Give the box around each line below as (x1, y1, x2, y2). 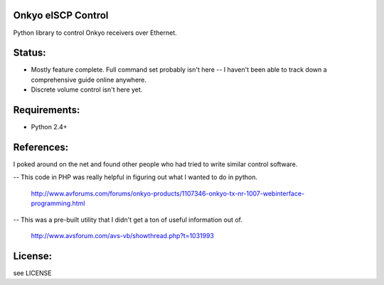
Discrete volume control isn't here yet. (31, 85, 143, 94)
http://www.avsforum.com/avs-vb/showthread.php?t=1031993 (31, 231, 215, 240)
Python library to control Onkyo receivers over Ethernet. (13, 28, 177, 37)
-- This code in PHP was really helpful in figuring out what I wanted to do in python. (13, 173, 257, 181)
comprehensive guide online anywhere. (31, 75, 147, 84)
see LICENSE (13, 269, 52, 277)
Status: (13, 47, 46, 59)
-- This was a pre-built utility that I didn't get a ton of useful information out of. (13, 215, 243, 224)
